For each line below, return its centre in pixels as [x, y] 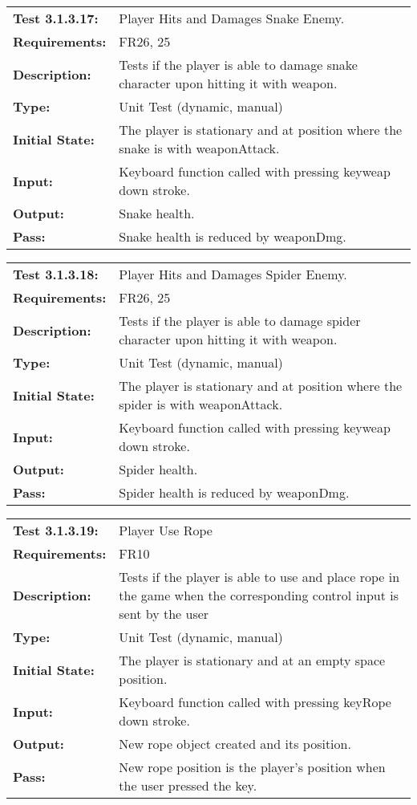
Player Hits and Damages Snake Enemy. [232, 18]
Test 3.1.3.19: [56, 530]
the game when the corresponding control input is [259, 595]
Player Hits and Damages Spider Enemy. [233, 274]
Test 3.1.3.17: [56, 18]
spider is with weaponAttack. [201, 404]
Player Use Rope [166, 530]
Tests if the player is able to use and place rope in [259, 577]
